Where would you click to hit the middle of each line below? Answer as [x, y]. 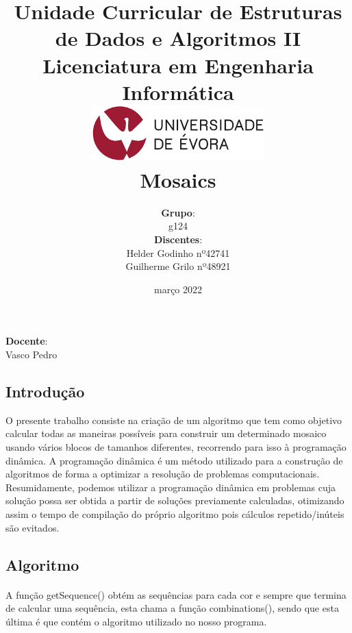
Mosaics [178, 179]
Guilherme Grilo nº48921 [178, 266]
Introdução [45, 392]
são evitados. [33, 527]
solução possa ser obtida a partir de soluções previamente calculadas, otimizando [175, 500]
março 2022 [178, 289]
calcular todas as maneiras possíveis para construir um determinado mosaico [166, 433]
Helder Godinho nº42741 [178, 252]
